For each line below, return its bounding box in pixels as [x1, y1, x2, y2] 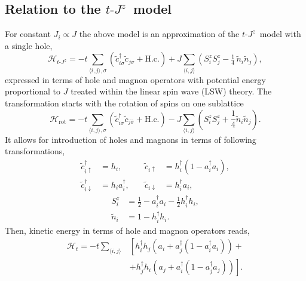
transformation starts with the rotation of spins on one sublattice [5, 96, 244, 109]
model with [259, 28, 301, 40]
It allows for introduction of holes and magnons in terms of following [5, 133, 256, 145]
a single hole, [5, 39, 53, 51]
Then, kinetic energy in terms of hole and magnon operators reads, [5, 224, 250, 236]
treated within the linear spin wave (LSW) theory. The [71, 85, 272, 97]
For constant [5, 28, 51, 40]
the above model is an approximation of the [79, 28, 240, 40]
